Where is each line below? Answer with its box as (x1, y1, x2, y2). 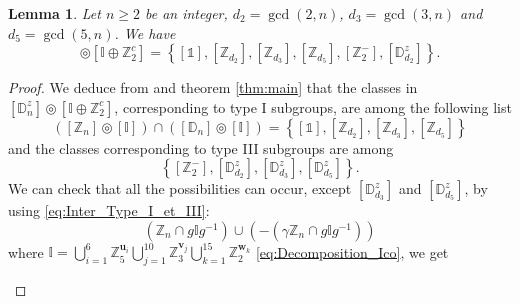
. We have (114, 22, 176, 43)
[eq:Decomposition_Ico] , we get (255, 241, 449, 262)
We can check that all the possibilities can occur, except (8, 178, 352, 199)
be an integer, (144, 3, 228, 23)
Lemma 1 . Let (8, 3, 101, 23)
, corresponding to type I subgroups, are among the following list (114, 96, 512, 117)
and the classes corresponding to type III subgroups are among (8, 137, 394, 158)
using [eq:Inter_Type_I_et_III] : (8, 200, 210, 221)
